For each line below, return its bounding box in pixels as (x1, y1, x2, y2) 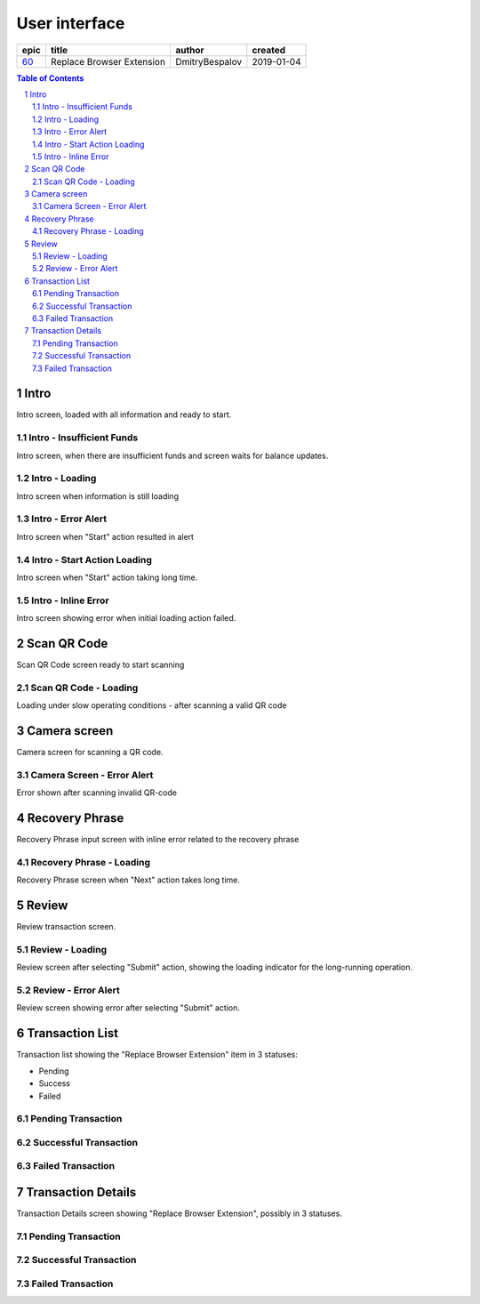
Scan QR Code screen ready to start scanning (16, 659, 185, 671)
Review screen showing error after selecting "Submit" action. (16, 1002, 240, 1013)
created (252, 44, 286, 56)
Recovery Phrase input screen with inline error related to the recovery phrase (16, 834, 300, 845)
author (174, 44, 204, 56)
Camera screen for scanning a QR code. (16, 747, 164, 758)
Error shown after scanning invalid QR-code (16, 787, 178, 798)
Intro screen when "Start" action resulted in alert (16, 531, 195, 542)
